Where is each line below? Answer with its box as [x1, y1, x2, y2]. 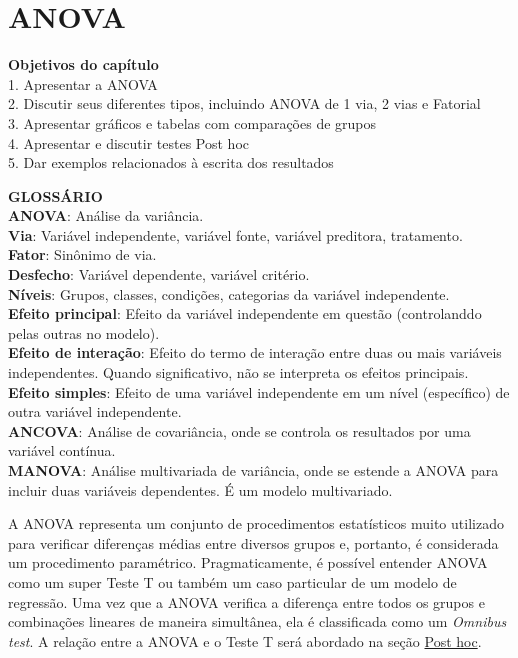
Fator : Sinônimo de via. [8, 244, 157, 265]
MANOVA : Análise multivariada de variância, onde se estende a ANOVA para [8, 460, 499, 480]
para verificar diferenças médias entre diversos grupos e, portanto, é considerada [8, 532, 499, 553]
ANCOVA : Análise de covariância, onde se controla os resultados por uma [8, 420, 471, 441]
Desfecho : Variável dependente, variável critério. [8, 264, 310, 285]
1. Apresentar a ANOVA [8, 73, 158, 94]
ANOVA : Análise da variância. [8, 205, 204, 226]
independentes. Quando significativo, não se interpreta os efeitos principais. [8, 362, 469, 383]
